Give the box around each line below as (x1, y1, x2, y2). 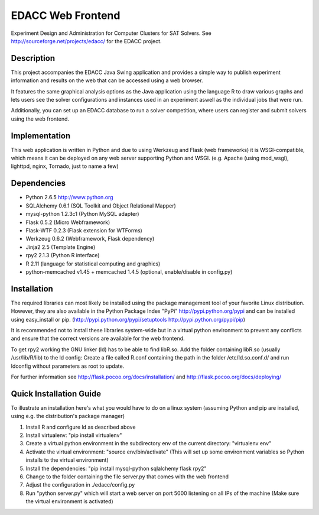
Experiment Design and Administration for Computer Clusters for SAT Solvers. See (11, 30, 212, 37)
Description (11, 53, 56, 63)
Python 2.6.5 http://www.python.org (25, 194, 113, 201)
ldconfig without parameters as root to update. (11, 362, 125, 370)
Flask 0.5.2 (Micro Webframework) (25, 219, 110, 226)
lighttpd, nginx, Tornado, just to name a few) (11, 163, 119, 170)
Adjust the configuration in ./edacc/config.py (25, 481, 135, 488)
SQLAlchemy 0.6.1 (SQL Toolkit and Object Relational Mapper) (25, 202, 177, 209)
